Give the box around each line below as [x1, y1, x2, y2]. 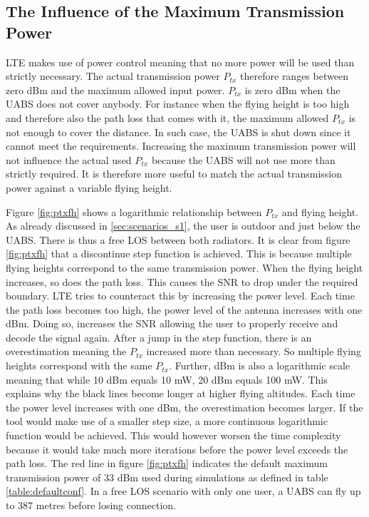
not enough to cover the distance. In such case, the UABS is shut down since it [6, 124, 351, 139]
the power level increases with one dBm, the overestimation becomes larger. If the [6, 399, 363, 414]
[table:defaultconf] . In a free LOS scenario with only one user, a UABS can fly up [6, 483, 361, 498]
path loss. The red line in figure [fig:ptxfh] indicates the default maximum [6, 456, 328, 471]
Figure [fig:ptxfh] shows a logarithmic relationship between [6, 204, 262, 219]
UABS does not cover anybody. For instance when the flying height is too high [6, 96, 350, 111]
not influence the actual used [6, 152, 132, 167]
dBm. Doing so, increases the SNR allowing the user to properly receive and [6, 316, 338, 331]
